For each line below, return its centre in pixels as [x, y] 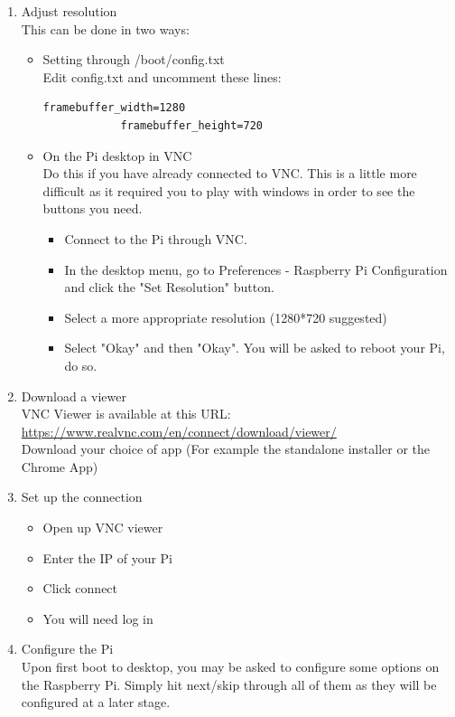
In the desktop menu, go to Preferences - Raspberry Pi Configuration [256, 269]
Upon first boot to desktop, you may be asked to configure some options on [230, 667]
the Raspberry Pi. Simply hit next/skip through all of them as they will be [229, 684]
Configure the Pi [67, 649]
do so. [81, 365]
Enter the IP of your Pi [107, 557]
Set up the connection [82, 497]
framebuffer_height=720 [191, 125]
